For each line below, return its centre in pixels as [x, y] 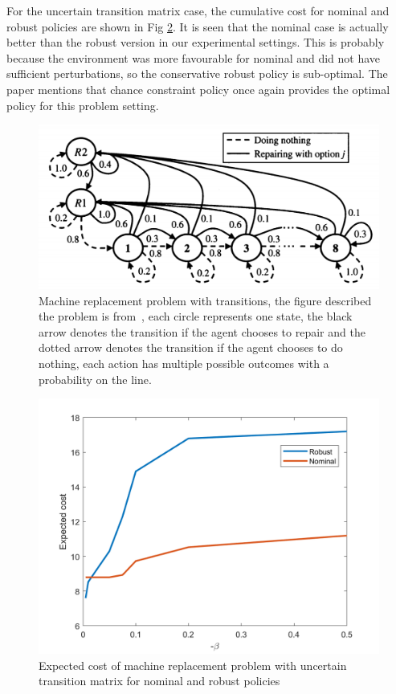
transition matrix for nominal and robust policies [159, 681]
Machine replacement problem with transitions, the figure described [205, 300]
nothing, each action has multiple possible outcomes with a [184, 363]
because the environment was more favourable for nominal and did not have [194, 57]
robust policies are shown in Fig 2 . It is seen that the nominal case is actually [198, 26]
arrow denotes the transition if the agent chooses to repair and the [202, 331]
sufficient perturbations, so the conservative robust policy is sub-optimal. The [197, 73]
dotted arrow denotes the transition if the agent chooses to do [191, 347]
